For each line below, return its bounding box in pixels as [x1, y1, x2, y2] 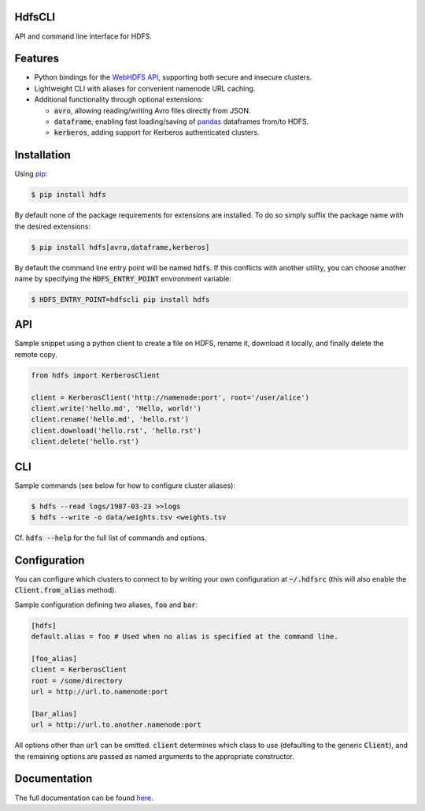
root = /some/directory [31, 676, 124, 685]
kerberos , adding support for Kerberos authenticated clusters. [54, 128, 260, 137]
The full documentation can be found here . [14, 793, 153, 802]
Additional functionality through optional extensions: [34, 95, 204, 104]
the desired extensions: [14, 221, 91, 231]
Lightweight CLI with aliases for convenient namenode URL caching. [34, 84, 256, 93]
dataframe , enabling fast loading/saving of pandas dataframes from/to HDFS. [54, 117, 309, 126]
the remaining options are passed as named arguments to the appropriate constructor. [14, 751, 294, 761]
